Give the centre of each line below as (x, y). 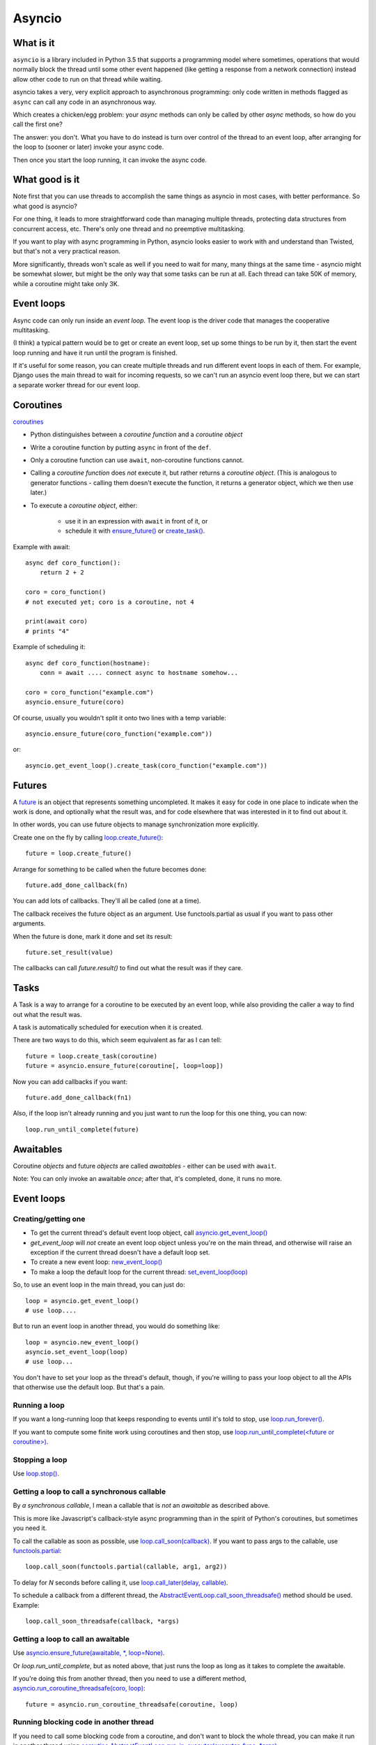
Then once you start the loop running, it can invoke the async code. (110, 160)
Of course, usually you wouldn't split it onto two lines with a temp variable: (119, 718)
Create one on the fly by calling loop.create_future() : (88, 837)
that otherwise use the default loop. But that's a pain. (89, 1387)
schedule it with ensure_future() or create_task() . (135, 531)
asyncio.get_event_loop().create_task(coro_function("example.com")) (147, 765)
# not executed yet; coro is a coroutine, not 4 (110, 602)
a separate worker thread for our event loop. (77, 385)
